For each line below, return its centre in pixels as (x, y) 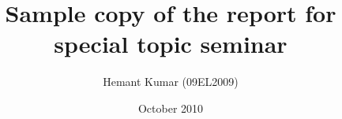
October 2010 (171, 108)
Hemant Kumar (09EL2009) (171, 82)
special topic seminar (171, 44)
